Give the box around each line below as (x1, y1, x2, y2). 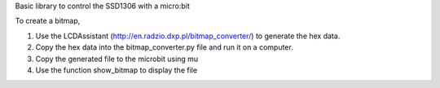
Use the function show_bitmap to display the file (35, 65, 198, 75)
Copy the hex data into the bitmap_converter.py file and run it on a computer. (35, 42, 293, 52)
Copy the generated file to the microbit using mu (35, 54, 199, 64)
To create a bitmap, (15, 16, 81, 26)
